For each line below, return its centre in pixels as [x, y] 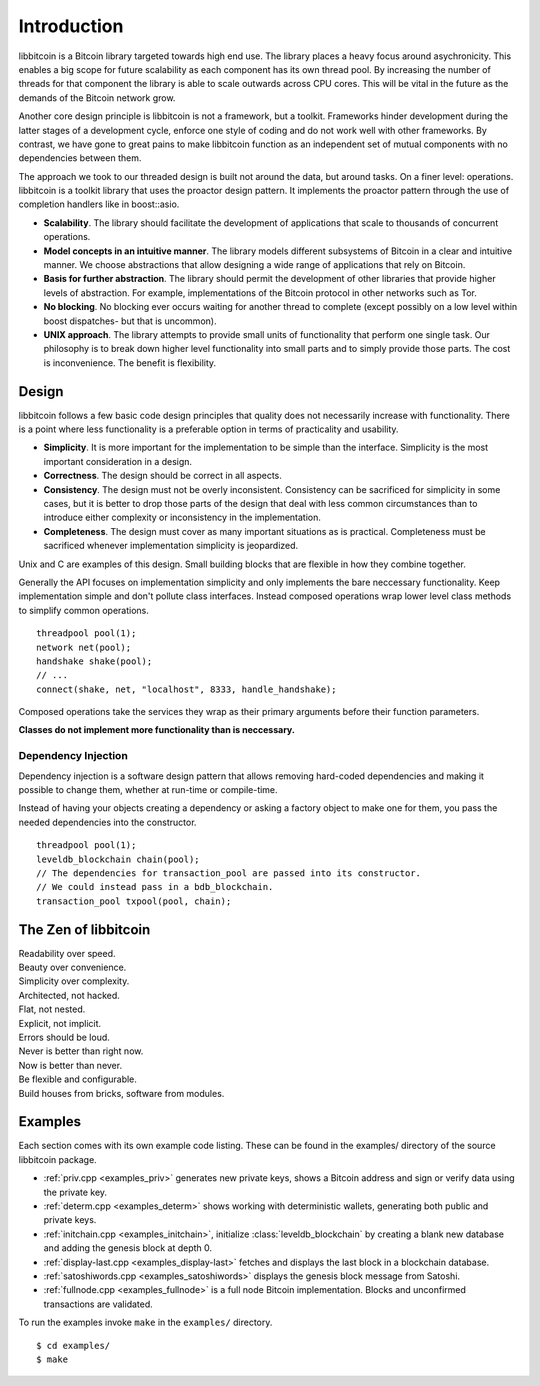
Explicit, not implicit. [60, 1023]
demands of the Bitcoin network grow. [97, 97]
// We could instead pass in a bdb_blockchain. [155, 887]
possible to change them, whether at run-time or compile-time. [148, 789]
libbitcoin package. [57, 1159]
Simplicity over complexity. [74, 981]
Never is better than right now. [81, 1051]
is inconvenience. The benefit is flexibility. [130, 362]
